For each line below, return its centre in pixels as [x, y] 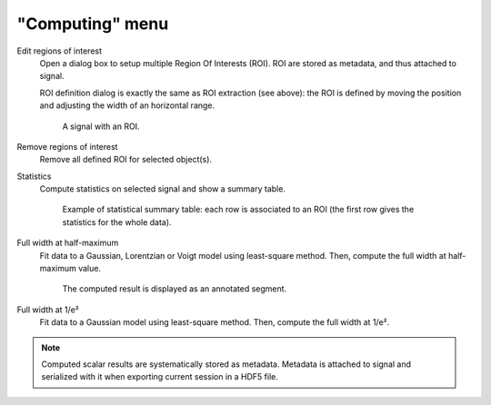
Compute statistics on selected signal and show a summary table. [163, 189]
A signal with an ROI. [101, 126]
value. [90, 269]
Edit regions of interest [60, 51]
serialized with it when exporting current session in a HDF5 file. [160, 377]
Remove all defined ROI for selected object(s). [126, 160]
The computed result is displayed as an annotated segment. [175, 289]
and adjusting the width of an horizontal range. [127, 105]
